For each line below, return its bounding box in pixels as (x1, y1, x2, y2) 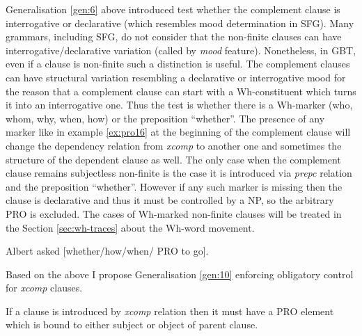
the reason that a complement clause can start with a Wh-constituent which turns (6, 83, 356, 98)
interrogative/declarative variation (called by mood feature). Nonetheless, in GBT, (6, 42, 356, 57)
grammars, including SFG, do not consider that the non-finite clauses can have (6, 29, 342, 44)
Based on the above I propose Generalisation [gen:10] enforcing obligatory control (6, 266, 354, 281)
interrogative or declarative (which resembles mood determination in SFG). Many (6, 15, 354, 30)
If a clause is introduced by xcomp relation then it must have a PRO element (6, 303, 334, 318)
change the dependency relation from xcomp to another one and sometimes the (6, 138, 342, 152)
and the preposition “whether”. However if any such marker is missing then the (6, 179, 343, 193)
